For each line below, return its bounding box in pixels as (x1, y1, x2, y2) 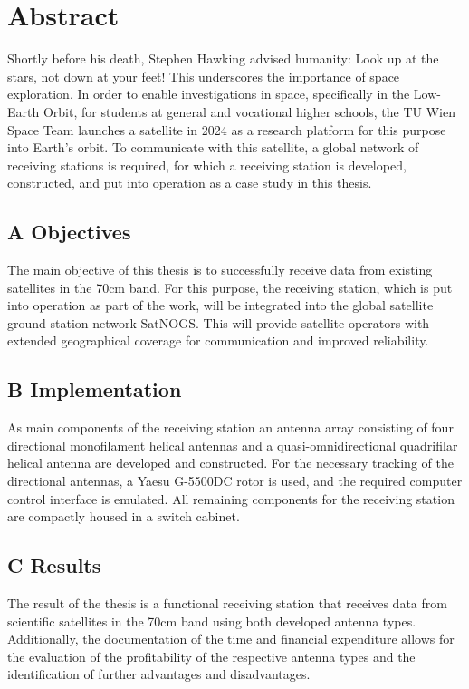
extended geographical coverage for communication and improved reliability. (7, 331, 429, 350)
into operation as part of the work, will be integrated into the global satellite (7, 296, 434, 315)
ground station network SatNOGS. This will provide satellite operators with (7, 313, 430, 332)
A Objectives (7, 218, 131, 246)
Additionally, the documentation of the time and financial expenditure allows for (7, 629, 455, 648)
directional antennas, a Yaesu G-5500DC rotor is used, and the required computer (7, 471, 463, 490)
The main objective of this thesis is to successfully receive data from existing (7, 260, 433, 279)
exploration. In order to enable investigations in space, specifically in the (7, 84, 410, 103)
